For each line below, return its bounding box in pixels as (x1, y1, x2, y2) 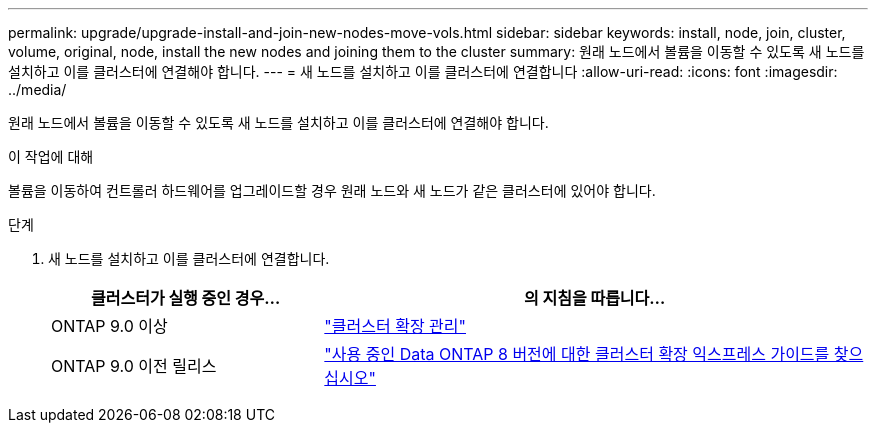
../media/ (8, 81, 67, 98)
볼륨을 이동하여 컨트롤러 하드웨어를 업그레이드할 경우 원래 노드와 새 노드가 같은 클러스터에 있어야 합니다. (8, 182, 656, 199)
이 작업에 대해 (8, 148, 94, 165)
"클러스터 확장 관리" (324, 316, 466, 336)
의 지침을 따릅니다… (523, 288, 666, 308)
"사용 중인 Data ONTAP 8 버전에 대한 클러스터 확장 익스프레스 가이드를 (324, 344, 830, 364)
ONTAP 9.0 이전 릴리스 (51, 356, 217, 376)
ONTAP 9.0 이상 (51, 316, 168, 336)
